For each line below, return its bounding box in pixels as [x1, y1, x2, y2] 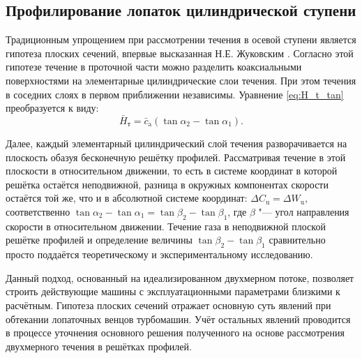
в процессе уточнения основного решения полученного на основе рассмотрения [6, 325, 345, 340]
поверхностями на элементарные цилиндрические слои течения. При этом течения [6, 73, 356, 87]
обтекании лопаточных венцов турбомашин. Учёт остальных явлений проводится [6, 311, 351, 326]
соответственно [6, 204, 70, 218]
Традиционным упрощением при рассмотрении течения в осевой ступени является [6, 32, 356, 47]
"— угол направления [258, 204, 349, 218]
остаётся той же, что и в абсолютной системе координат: [6, 191, 248, 205]
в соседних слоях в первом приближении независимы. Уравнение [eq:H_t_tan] [6, 87, 344, 101]
